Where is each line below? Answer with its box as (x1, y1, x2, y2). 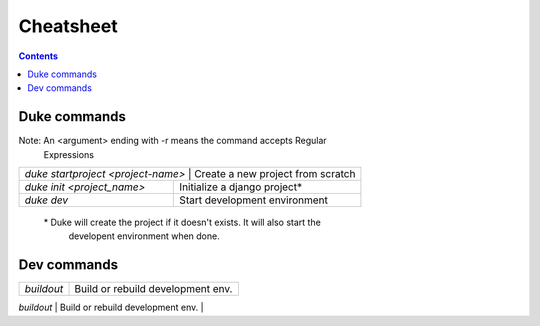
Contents (18, 50, 59, 62)
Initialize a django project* (179, 180, 303, 194)
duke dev (24, 193, 69, 207)
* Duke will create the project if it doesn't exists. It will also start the (43, 216, 322, 229)
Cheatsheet (18, 15, 119, 37)
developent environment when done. (68, 230, 220, 242)
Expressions (43, 148, 95, 160)
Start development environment (179, 193, 329, 207)
